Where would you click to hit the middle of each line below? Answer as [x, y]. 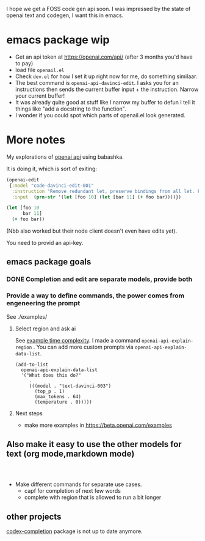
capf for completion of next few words [72, 491]
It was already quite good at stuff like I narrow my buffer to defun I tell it [105, 102]
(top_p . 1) [50, 391]
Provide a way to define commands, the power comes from [95, 296]
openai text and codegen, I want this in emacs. [65, 15]
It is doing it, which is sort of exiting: [52, 169]
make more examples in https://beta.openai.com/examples [98, 425]
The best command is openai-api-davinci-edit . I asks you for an [97, 82]
